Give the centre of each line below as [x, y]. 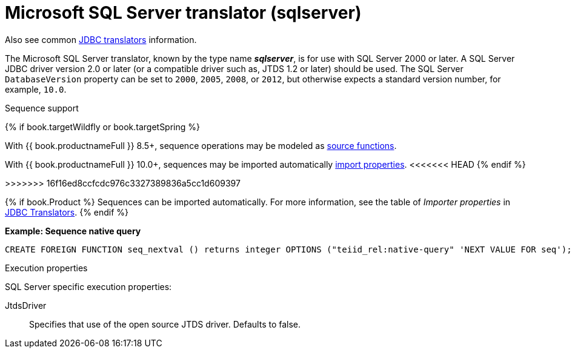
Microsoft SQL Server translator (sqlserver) [183, 13]
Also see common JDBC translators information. [101, 39]
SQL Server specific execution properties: [88, 286]
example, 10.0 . [36, 89]
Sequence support [42, 108]
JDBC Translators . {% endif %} [67, 212]
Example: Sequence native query [73, 231]
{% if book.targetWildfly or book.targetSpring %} [102, 127]
